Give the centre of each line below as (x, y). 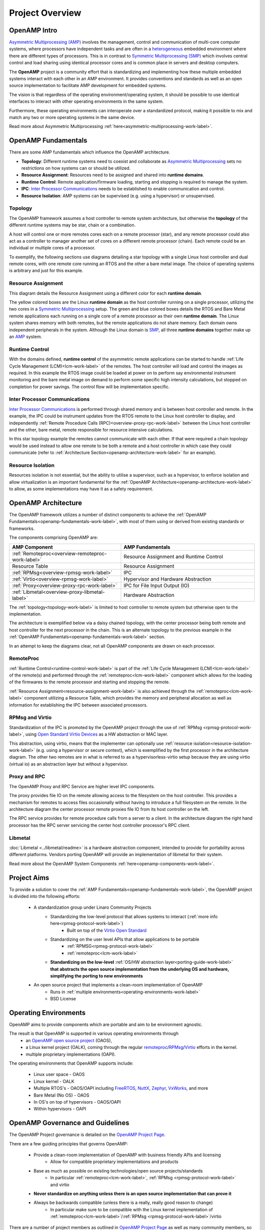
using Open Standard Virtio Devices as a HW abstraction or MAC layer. (97, 734)
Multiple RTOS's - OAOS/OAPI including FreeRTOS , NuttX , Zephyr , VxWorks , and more (121, 1088)
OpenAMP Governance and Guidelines (69, 1123)
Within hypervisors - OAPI (60, 1109)
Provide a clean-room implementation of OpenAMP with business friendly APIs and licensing (127, 1155)
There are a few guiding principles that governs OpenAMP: (68, 1143)
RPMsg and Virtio (30, 717)
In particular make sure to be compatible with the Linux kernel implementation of (132, 1209)
